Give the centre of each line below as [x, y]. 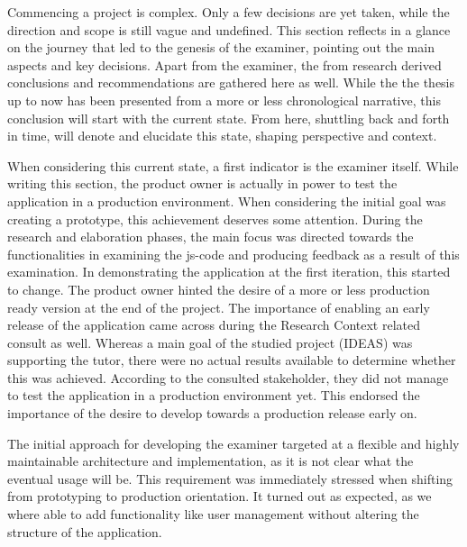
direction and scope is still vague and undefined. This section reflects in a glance [229, 29]
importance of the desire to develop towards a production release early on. [212, 413]
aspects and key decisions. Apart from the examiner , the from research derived [224, 64]
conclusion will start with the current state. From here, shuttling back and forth [229, 118]
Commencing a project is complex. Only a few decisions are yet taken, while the [229, 12]
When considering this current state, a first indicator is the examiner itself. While [233, 165]
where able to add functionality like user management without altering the [213, 514]
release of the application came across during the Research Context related [214, 325]
